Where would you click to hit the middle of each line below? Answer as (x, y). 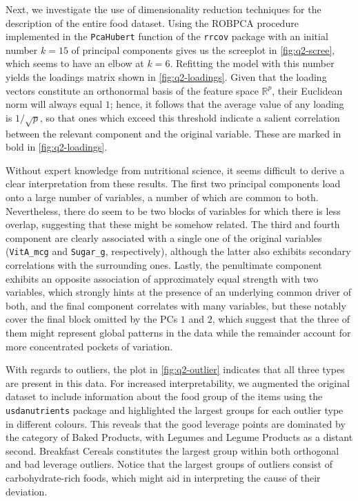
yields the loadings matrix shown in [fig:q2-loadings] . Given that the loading (166, 77)
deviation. (27, 491)
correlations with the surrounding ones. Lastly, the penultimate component (164, 264)
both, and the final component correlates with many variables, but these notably (176, 305)
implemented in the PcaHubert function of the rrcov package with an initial (167, 36)
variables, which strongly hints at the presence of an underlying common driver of (179, 292)
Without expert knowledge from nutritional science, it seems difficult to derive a (175, 170)
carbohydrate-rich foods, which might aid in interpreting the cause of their (163, 477)
